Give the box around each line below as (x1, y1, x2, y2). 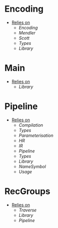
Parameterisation (18, 133, 54, 138)
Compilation (18, 122, 43, 128)
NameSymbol (18, 163, 46, 169)
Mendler (18, 30, 36, 36)
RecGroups (4, 186, 50, 197)
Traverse (18, 207, 37, 213)
